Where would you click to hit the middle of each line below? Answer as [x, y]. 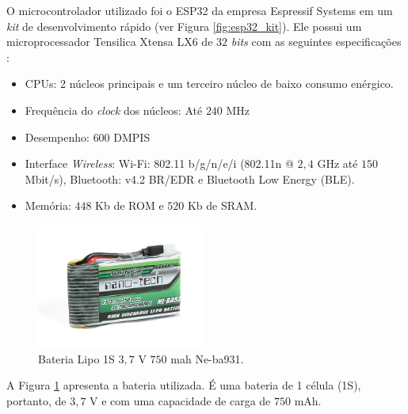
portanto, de [36, 401]
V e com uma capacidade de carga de [180, 401]
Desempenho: [57, 137]
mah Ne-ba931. [207, 358]
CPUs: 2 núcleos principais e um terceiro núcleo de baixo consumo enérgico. [209, 84]
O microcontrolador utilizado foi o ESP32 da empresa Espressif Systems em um [200, 10]
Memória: [48, 205]
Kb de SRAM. [222, 205]
